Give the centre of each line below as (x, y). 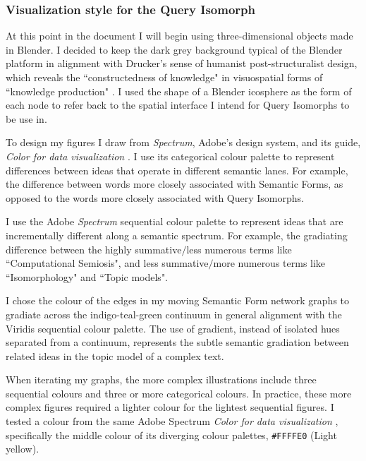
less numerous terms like (239, 249)
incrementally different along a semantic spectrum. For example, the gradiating (177, 235)
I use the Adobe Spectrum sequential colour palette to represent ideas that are (175, 221)
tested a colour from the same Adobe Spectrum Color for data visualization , (172, 421)
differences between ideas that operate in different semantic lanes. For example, (177, 170)
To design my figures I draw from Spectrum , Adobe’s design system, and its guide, (183, 142)
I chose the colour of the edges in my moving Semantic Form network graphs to (178, 300)
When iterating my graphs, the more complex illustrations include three (161, 379)
